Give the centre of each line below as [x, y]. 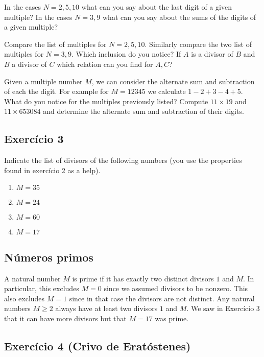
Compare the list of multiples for [55, 44]
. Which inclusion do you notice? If [126, 54]
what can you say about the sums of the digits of [179, 17]
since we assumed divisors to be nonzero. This [176, 288]
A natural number [32, 278]
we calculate [167, 91]
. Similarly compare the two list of [198, 44]
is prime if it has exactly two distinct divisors [143, 278]
